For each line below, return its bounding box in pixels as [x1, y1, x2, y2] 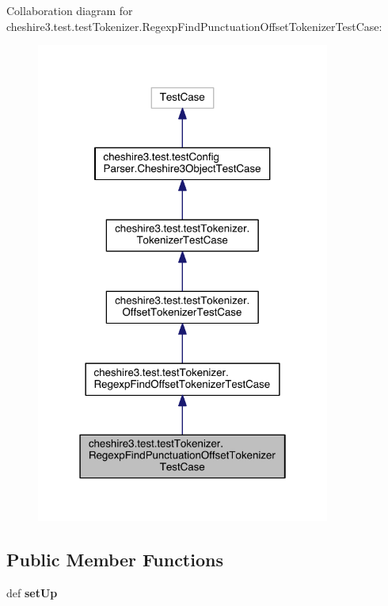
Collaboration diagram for [6, 2, 133, 18]
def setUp [6, 585, 58, 601]
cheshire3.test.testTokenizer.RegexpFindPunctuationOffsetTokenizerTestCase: [6, 17, 382, 34]
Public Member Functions [6, 547, 223, 572]
